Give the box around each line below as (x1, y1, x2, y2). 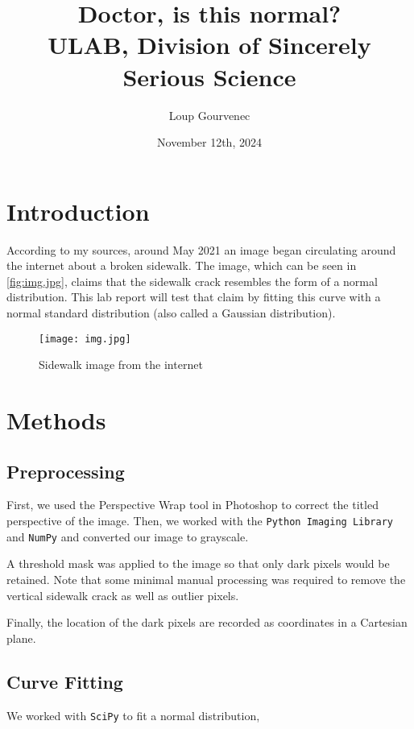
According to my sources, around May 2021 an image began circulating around (6, 241, 396, 258)
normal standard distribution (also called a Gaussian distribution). (6, 304, 336, 321)
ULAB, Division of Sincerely (48, 28, 371, 61)
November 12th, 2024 (157, 134, 262, 151)
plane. (6, 629, 36, 646)
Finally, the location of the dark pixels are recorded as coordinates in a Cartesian (6, 614, 408, 631)
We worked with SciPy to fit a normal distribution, (6, 706, 260, 723)
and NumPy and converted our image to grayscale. (6, 528, 249, 545)
